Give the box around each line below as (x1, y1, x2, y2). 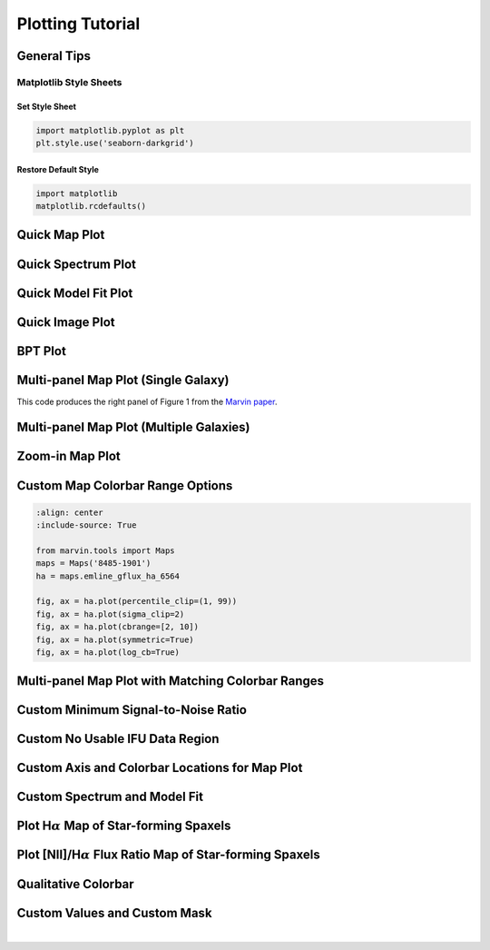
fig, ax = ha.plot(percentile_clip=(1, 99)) (35, 596, 238, 607)
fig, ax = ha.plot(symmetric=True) (35, 634, 194, 645)
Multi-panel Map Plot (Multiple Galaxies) (16, 420, 250, 435)
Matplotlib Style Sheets (16, 75, 122, 88)
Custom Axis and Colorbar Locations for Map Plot (16, 760, 303, 776)
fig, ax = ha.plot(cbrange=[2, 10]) (35, 622, 200, 632)
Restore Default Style (16, 163, 100, 174)
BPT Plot (16, 343, 67, 359)
